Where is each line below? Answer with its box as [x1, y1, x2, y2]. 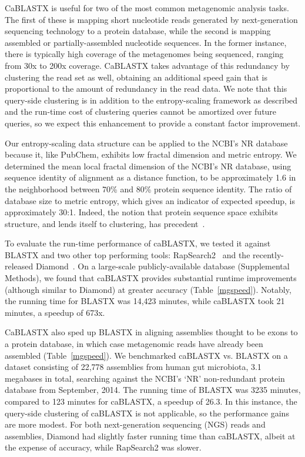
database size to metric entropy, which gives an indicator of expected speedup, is [5, 194, 295, 206]
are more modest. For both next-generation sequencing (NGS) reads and [5, 418, 266, 431]
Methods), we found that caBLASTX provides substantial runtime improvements [5, 272, 297, 284]
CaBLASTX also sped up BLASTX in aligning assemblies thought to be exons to [5, 326, 298, 338]
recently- [253, 248, 284, 261]
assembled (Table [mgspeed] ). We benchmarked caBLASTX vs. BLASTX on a [5, 349, 288, 361]
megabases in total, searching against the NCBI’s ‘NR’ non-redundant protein [5, 372, 285, 384]
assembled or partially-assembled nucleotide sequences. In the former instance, [5, 36, 287, 48]
